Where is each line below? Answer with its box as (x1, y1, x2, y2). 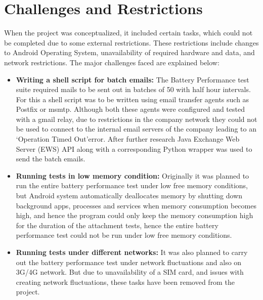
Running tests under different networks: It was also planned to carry (16, 247, 248, 257)
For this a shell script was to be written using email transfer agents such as (16, 94, 249, 104)
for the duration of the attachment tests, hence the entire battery (16, 220, 218, 230)
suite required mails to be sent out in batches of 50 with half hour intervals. (16, 84, 251, 95)
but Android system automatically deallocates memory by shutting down (16, 190, 243, 201)
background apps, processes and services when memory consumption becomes (16, 200, 256, 210)
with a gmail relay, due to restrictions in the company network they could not (16, 113, 257, 124)
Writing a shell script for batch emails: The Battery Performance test (16, 74, 249, 84)
